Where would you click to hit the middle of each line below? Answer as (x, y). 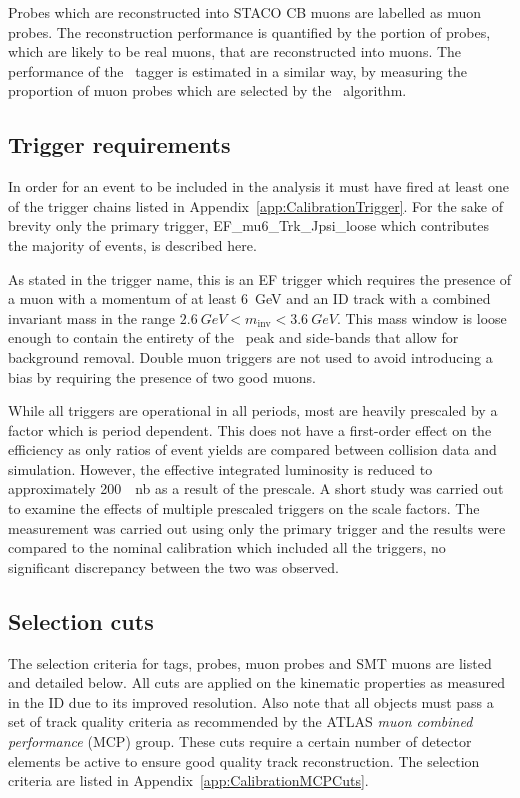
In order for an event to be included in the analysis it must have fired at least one (258, 186)
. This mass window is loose (421, 317)
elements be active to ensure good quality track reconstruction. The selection (244, 760)
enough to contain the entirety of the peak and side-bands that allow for (233, 337)
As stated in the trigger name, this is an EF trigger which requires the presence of (260, 278)
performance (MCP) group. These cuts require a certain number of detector (240, 741)
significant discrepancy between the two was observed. (173, 566)
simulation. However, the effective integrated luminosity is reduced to (220, 468)
